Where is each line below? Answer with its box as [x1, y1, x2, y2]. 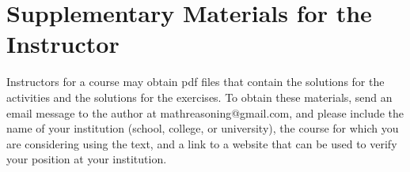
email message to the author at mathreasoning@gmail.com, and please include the [6, 104, 404, 121]
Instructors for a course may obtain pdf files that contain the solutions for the [6, 73, 385, 90]
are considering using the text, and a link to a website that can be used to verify [6, 135, 397, 151]
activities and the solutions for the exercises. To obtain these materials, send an [6, 88, 393, 105]
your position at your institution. [6, 151, 167, 167]
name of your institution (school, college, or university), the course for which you [6, 120, 399, 136]
